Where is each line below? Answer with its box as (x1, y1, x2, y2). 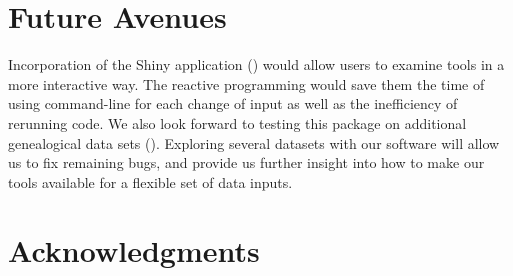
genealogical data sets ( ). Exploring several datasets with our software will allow (8, 132, 500, 153)
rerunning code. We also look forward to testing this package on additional (8, 112, 467, 133)
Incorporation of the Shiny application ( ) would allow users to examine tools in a (8, 54, 505, 75)
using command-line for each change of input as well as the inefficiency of (8, 93, 458, 114)
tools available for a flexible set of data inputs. (8, 171, 293, 192)
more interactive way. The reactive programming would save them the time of (8, 73, 485, 94)
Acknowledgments (8, 230, 260, 271)
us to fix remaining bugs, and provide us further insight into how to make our (8, 152, 485, 173)
